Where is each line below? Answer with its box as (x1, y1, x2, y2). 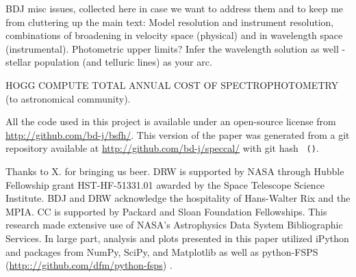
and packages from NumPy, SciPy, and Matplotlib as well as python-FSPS (5, 244, 318, 259)
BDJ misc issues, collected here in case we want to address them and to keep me (5, 1, 344, 15)
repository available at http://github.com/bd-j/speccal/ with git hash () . (5, 141, 319, 155)
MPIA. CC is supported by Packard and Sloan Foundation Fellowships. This (5, 204, 327, 218)
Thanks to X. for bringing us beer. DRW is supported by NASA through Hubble (5, 164, 344, 178)
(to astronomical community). (5, 91, 131, 105)
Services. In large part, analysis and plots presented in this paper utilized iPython (5, 230, 349, 245)
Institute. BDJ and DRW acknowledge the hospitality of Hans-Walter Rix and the (5, 191, 351, 205)
